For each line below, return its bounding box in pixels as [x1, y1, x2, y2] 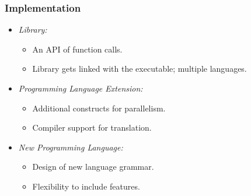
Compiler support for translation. [32, 121, 152, 134]
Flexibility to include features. [32, 180, 140, 192]
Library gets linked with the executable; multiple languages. [32, 62, 247, 75]
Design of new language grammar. [32, 160, 154, 173]
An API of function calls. [32, 43, 123, 55]
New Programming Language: [18, 141, 123, 153]
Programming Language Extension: [18, 82, 143, 94]
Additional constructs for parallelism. [32, 101, 166, 114]
